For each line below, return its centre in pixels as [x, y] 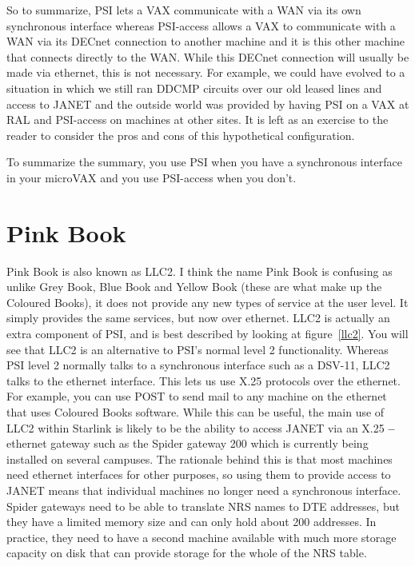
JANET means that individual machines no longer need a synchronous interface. [204, 490]
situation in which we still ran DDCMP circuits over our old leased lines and [194, 88]
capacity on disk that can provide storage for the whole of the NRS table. [187, 553]
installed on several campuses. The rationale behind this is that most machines [200, 458]
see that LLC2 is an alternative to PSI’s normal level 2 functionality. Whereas [198, 349]
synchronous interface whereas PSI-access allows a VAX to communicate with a [201, 25]
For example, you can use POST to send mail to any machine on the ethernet [197, 396]
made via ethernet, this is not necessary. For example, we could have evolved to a [206, 72]
